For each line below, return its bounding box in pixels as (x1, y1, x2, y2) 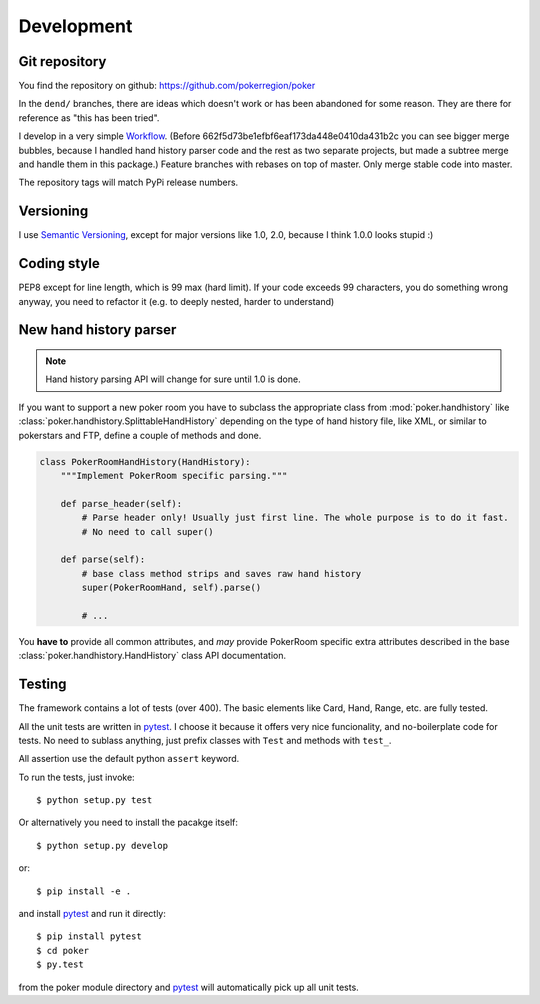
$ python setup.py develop (36, 840, 169, 851)
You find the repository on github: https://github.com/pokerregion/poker (18, 80, 316, 92)
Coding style (18, 255, 100, 272)
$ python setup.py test (36, 795, 153, 806)
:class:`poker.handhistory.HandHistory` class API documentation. (18, 650, 287, 662)
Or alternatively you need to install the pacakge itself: (18, 816, 239, 829)
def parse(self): (60, 554, 146, 565)
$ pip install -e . (36, 885, 132, 897)
